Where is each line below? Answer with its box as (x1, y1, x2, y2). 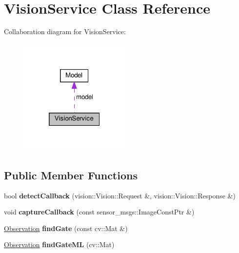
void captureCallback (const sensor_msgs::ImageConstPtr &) (4, 207, 195, 217)
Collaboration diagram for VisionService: (4, 26, 126, 37)
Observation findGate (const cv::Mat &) (4, 223, 128, 233)
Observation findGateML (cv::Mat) (4, 239, 115, 250)
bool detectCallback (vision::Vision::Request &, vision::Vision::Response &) (4, 190, 236, 200)
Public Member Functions (4, 167, 138, 182)
